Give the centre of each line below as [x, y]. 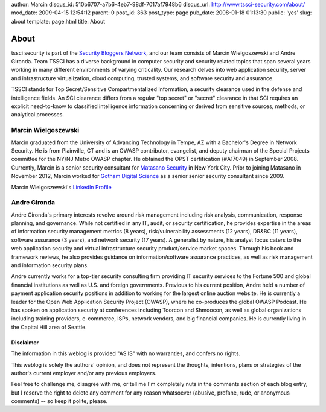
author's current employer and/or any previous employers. [84, 373]
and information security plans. [50, 265]
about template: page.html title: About [58, 21]
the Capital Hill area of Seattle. [49, 327]
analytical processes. [38, 115]
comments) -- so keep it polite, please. [59, 401]
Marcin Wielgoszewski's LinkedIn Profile [61, 187]
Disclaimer [25, 342]
